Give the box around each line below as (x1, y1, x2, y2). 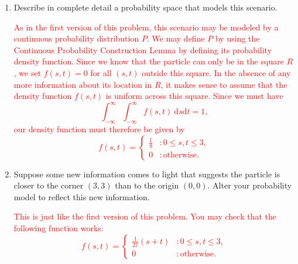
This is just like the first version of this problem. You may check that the (13, 210, 276, 222)
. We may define (146, 32, 205, 44)
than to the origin (115, 179, 179, 191)
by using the (215, 32, 260, 44)
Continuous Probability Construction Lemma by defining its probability (13, 43, 272, 56)
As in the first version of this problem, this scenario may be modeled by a (13, 20, 279, 33)
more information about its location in (13, 78, 152, 90)
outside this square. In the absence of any (142, 66, 291, 78)
